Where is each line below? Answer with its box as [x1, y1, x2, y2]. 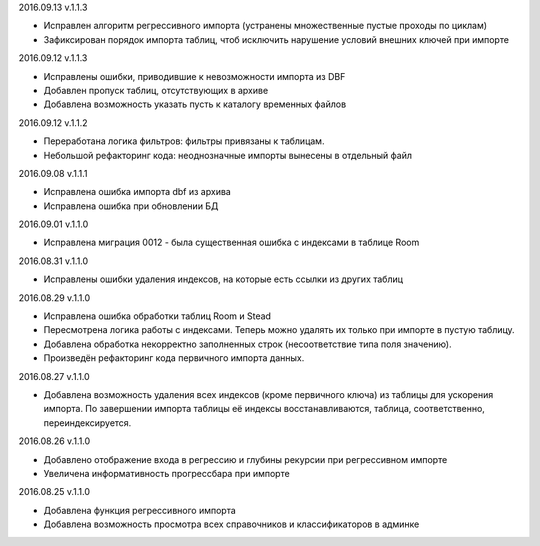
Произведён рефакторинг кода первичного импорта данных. [43, 352, 305, 364]
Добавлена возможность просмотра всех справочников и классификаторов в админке [43, 518, 420, 530]
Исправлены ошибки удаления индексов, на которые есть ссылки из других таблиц [43, 273, 404, 285]
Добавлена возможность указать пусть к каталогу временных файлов [43, 98, 347, 110]
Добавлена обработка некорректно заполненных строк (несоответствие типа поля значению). [43, 338, 452, 350]
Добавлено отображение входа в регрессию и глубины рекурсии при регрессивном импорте [43, 453, 448, 465]
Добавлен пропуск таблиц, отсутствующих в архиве [43, 84, 269, 96]
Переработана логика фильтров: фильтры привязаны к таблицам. [43, 135, 325, 147]
